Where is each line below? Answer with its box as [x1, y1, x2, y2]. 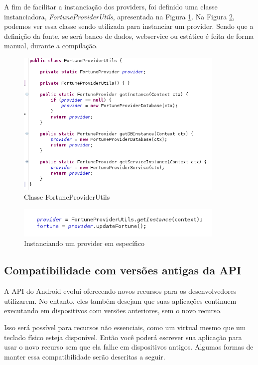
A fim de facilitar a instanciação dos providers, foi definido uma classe [4, 1, 218, 11]
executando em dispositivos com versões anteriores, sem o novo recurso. [4, 305, 222, 316]
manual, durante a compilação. [4, 40, 98, 51]
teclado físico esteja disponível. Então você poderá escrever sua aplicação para [4, 332, 242, 342]
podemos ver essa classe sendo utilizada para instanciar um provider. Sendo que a [4, 21, 254, 31]
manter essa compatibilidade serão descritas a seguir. [4, 351, 165, 362]
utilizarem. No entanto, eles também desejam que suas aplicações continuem [4, 295, 237, 306]
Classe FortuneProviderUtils [24, 192, 110, 202]
